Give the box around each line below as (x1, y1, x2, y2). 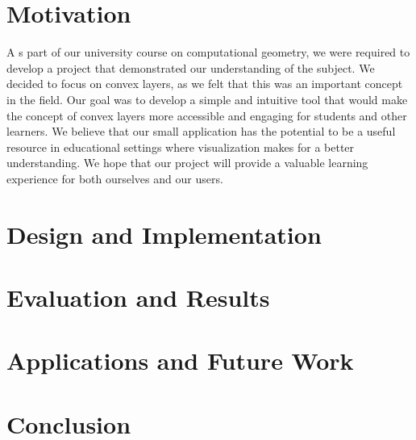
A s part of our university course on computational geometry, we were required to (6, 44, 410, 61)
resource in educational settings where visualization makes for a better (6, 138, 355, 155)
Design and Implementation (6, 217, 322, 250)
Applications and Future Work (6, 344, 354, 377)
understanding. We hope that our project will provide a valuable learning (6, 154, 368, 171)
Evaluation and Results (6, 281, 270, 314)
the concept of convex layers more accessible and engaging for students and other (6, 107, 407, 124)
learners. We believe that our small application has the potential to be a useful (6, 123, 396, 140)
